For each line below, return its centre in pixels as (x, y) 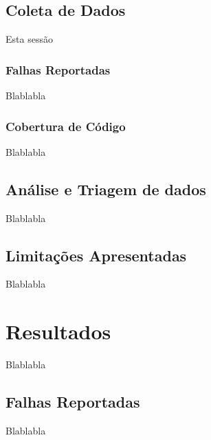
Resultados (58, 331)
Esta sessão (29, 39)
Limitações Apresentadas (96, 255)
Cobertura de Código (66, 126)
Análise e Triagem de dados (106, 189)
